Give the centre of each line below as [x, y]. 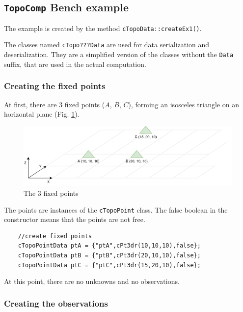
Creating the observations [56, 303]
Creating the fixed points [55, 86]
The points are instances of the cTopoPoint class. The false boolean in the [116, 209]
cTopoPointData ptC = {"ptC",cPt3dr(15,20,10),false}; [109, 265]
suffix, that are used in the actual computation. [75, 64]
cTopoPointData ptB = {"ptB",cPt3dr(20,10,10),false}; [109, 256]
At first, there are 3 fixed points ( [54, 104]
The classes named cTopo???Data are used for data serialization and [107, 45]
